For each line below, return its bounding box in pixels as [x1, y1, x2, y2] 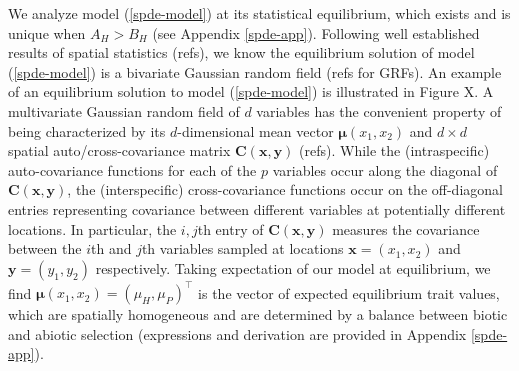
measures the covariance [332, 218, 480, 239]
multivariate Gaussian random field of [8, 100, 240, 121]
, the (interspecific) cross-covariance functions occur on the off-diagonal [67, 179, 503, 200]
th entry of [197, 218, 264, 239]
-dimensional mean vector [177, 120, 334, 141]
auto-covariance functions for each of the [8, 159, 257, 180]
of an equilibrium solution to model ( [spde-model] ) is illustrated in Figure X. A [8, 81, 494, 102]
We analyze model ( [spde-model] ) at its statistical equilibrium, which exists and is [8, 3, 511, 23]
